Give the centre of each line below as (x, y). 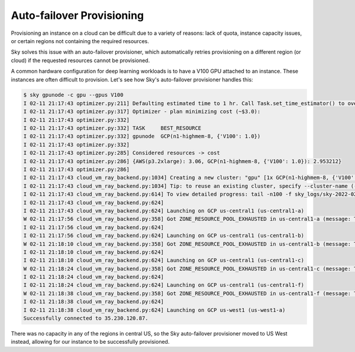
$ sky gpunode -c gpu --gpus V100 (73, 95)
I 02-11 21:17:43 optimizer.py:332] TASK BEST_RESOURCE (112, 128)
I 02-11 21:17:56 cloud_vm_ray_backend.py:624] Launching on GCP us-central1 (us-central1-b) (164, 236)
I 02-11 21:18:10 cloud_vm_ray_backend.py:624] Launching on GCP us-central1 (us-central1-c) (164, 260)
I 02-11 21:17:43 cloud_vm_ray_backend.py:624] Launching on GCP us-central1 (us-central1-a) (164, 211)
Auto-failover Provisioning (78, 15)
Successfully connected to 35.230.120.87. (86, 318)
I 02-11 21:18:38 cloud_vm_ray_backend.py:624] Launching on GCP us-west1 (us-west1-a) (154, 310)
